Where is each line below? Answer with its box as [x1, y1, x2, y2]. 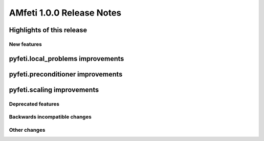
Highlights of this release [9, 26, 88, 34]
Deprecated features [9, 101, 60, 107]
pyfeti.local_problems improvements [9, 54, 124, 63]
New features [9, 40, 42, 47]
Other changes [9, 126, 45, 133]
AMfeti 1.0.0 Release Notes [9, 7, 122, 18]
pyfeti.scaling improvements [9, 85, 99, 94]
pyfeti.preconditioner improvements [9, 70, 123, 78]
